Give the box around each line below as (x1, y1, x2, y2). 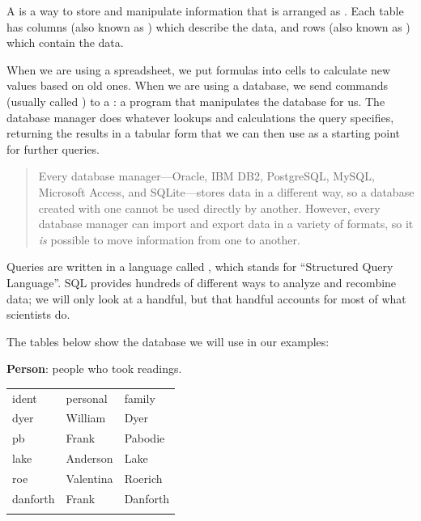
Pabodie (124, 430, 165, 447)
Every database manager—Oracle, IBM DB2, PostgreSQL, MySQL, (38, 167, 375, 184)
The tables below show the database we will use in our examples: (6, 333, 330, 349)
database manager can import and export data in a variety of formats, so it (38, 215, 414, 232)
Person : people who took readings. (6, 360, 182, 377)
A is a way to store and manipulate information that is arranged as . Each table (6, 2, 404, 19)
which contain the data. (6, 34, 124, 51)
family (124, 389, 155, 406)
